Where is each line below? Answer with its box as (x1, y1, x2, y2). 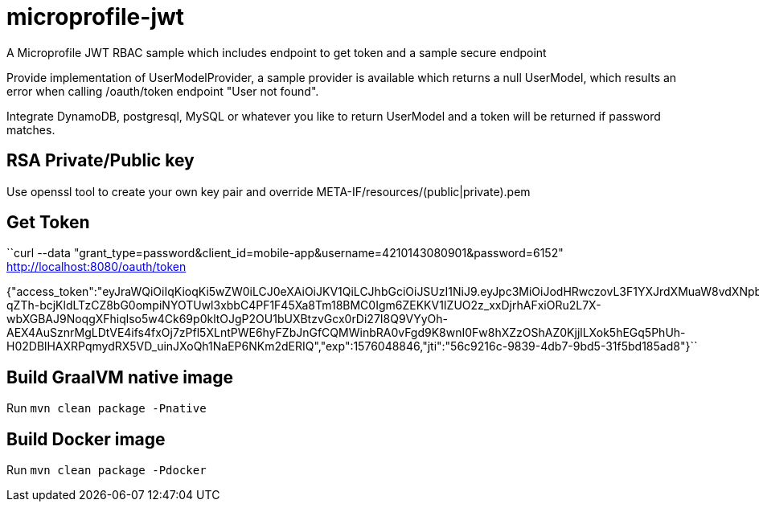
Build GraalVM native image (6, 367, 234, 387)
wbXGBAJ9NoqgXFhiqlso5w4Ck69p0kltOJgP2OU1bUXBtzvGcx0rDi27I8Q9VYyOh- (6, 312, 448, 326)
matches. (6, 122, 55, 137)
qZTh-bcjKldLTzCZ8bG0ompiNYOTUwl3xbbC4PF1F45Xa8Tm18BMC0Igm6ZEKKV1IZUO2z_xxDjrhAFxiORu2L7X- (6, 298, 601, 313)
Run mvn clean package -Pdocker (6, 463, 207, 477)
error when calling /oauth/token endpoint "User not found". (6, 84, 319, 98)
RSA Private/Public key (6, 150, 195, 171)
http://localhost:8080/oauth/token (6, 260, 187, 274)
